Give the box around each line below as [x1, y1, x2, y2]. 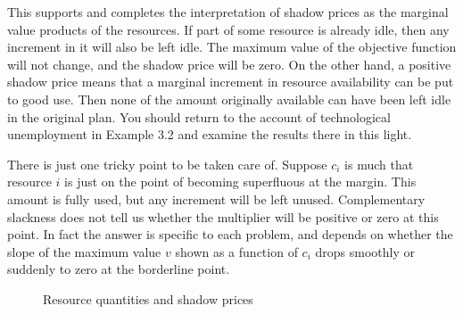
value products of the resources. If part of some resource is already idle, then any [7, 20, 450, 38]
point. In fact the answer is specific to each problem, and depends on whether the [7, 225, 453, 244]
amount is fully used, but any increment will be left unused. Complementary [7, 189, 426, 208]
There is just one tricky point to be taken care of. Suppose [7, 154, 327, 173]
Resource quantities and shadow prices [43, 289, 253, 308]
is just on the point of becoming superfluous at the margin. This [64, 172, 417, 191]
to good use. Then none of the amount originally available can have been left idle [7, 89, 451, 108]
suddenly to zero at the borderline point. [7, 260, 230, 278]
